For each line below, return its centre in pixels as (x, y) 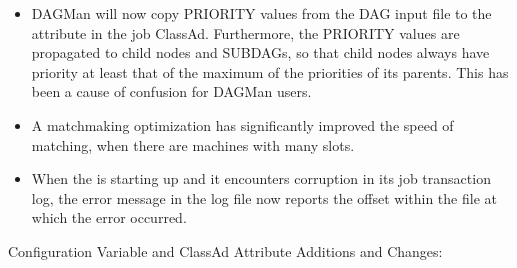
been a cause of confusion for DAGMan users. (171, 91)
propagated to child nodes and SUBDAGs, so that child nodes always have (260, 52)
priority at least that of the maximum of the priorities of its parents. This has (270, 71)
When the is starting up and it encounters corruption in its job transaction (261, 178)
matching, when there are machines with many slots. (193, 144)
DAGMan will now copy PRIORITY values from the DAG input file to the (261, 13)
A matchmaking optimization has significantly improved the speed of (242, 124)
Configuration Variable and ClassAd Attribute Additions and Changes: (225, 250)
